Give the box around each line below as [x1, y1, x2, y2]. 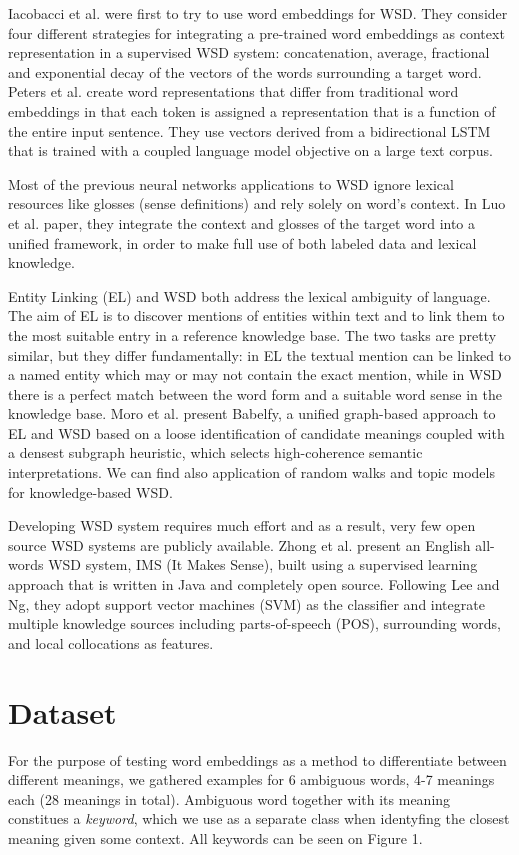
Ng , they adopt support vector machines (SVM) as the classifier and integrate [8, 593, 485, 614]
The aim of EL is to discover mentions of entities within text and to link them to [8, 305, 505, 326]
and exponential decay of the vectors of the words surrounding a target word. [8, 61, 482, 82]
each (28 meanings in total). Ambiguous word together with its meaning [8, 788, 451, 809]
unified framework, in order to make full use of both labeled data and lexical [8, 232, 477, 253]
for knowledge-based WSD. [8, 481, 173, 502]
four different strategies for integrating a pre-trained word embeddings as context [8, 22, 505, 43]
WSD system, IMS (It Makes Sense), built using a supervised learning [48, 554, 478, 575]
